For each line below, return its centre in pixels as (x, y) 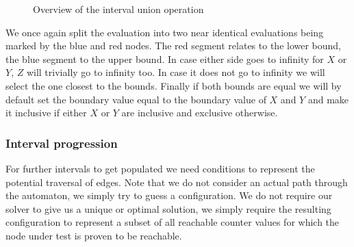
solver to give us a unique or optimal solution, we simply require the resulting (168, 208)
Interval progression (62, 143)
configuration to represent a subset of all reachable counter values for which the (173, 222)
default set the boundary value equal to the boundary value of (136, 99)
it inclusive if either (46, 113)
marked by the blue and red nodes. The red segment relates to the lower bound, (174, 45)
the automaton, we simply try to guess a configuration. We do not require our (169, 195)
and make (328, 99)
